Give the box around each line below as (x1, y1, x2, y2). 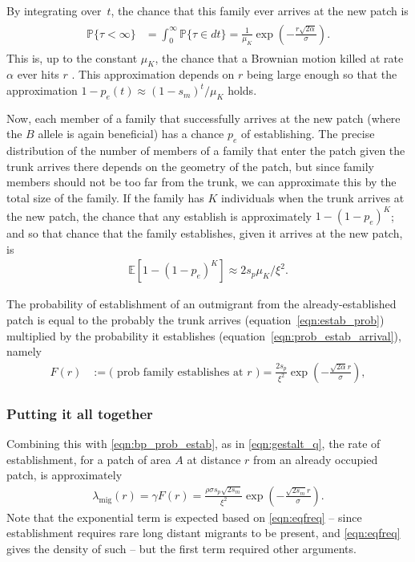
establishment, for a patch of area (6, 450, 171, 467)
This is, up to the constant (6, 49, 138, 66)
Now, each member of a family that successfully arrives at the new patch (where (6, 109, 401, 126)
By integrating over (6, 2, 102, 18)
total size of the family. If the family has (6, 189, 204, 206)
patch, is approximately (6, 466, 123, 483)
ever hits (17, 66, 59, 83)
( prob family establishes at (109, 366, 244, 378)
